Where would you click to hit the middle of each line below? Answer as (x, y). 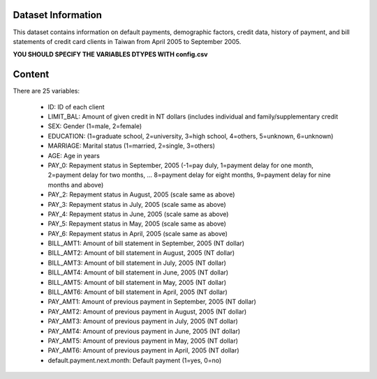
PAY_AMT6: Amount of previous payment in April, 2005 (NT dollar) (144, 350)
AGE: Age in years (74, 155)
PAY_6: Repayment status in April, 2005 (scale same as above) (138, 233)
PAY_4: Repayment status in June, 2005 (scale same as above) (138, 214)
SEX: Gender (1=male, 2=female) (95, 126)
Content (31, 74)
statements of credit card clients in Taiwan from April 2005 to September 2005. (127, 41)
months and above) (76, 185)
